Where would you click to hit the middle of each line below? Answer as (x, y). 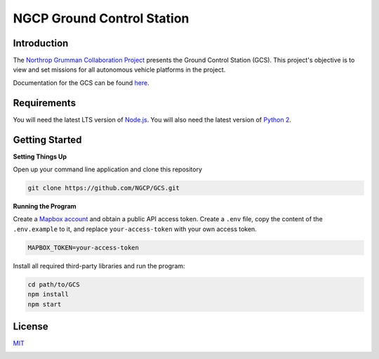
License (31, 326)
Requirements (45, 103)
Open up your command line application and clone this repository (108, 169)
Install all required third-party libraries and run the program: (99, 266)
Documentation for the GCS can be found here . (81, 83)
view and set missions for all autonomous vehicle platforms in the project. (119, 70)
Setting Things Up (40, 156)
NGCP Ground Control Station (101, 18)
